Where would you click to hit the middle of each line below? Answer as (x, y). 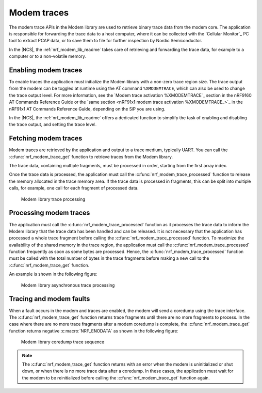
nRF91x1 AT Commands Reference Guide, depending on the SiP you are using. (87, 109)
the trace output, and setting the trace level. (53, 125)
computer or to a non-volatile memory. (48, 56)
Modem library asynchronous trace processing (68, 285)
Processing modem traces (49, 213)
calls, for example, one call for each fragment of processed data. (74, 188)
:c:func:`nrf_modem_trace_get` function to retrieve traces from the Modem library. (91, 157)
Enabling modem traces (46, 70)
